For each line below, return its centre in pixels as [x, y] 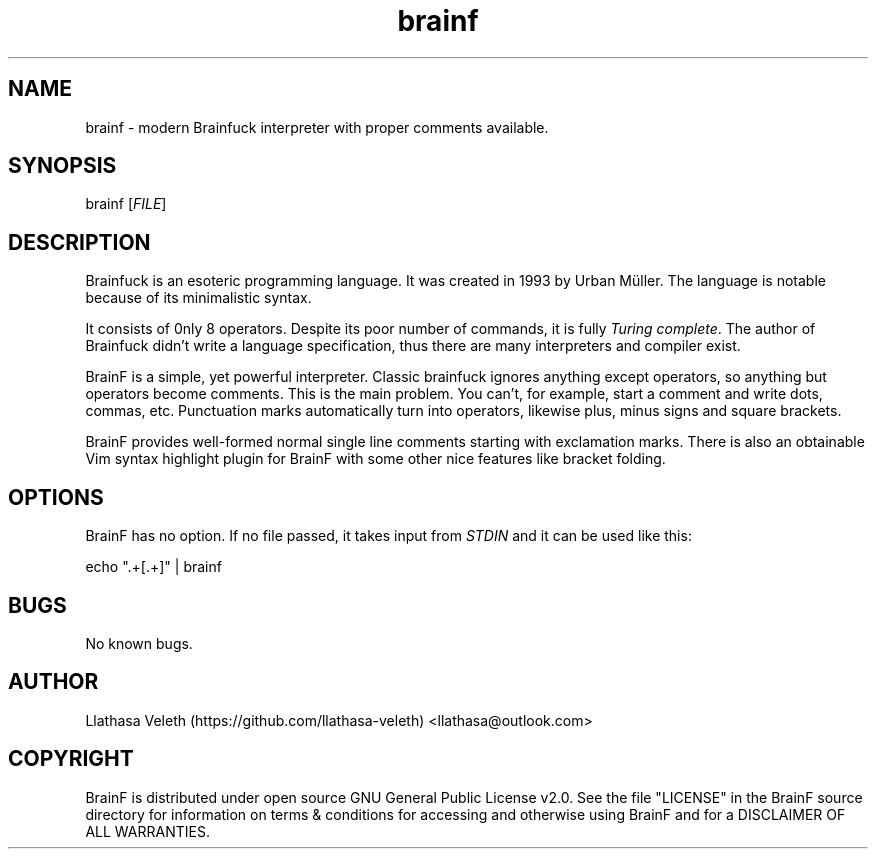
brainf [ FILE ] [126, 204]
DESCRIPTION [79, 242]
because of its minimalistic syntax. [198, 298]
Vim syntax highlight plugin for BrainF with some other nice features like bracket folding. [375, 459]
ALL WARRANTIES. [147, 831]
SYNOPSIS [62, 166]
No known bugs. [139, 643]
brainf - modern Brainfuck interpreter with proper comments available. [317, 127]
